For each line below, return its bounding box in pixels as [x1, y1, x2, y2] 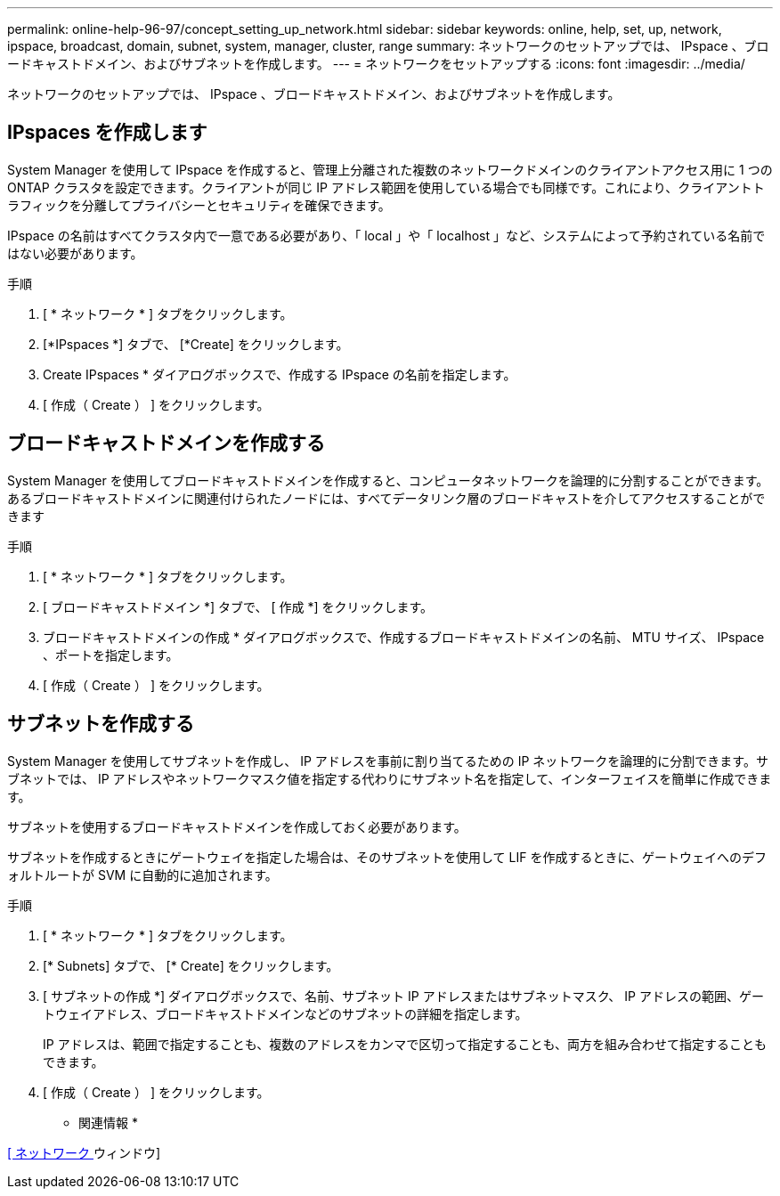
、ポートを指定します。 [43, 647, 179, 663]
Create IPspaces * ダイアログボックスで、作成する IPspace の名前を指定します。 [43, 366, 516, 382]
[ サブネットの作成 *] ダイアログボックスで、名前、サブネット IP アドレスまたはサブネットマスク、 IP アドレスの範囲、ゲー [43, 988, 764, 1004]
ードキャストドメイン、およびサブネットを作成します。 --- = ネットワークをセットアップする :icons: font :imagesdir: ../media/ [7, 56, 745, 71]
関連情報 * [78, 1114, 138, 1130]
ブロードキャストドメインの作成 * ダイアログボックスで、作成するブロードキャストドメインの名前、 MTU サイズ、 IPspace [43, 629, 765, 645]
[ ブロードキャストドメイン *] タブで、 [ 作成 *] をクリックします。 [43, 598, 434, 614]
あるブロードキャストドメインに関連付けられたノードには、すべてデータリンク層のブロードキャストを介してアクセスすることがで [7, 490, 766, 506]
